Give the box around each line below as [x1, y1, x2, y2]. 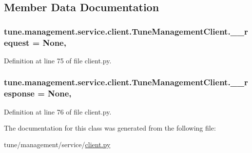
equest [4, 36, 30, 48]
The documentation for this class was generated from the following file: [4, 123, 216, 133]
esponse [4, 87, 35, 99]
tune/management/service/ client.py [4, 139, 111, 149]
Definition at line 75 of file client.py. [4, 55, 112, 65]
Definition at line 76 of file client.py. [4, 106, 112, 116]
